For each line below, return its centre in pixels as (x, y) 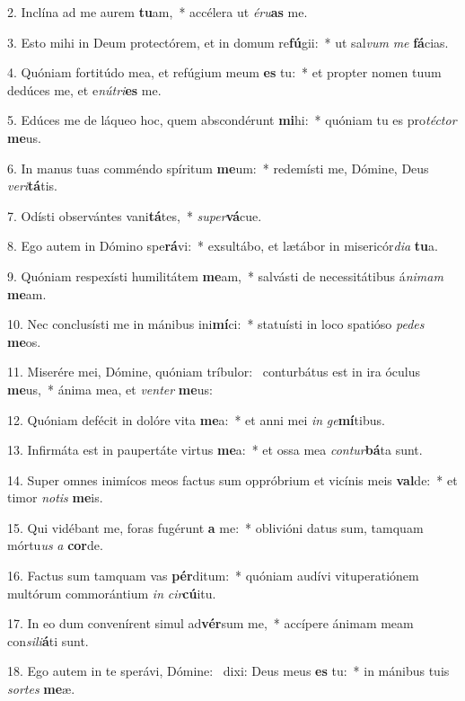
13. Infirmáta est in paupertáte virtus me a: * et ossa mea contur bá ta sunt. (215, 450)
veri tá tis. (32, 186)
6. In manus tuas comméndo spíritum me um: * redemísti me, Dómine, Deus (218, 168)
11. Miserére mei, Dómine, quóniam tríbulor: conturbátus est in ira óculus (214, 372)
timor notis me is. (55, 497)
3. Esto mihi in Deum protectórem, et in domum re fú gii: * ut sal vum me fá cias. (228, 42)
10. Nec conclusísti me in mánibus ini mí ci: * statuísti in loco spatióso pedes (216, 324)
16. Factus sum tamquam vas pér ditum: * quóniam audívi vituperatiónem (213, 576)
